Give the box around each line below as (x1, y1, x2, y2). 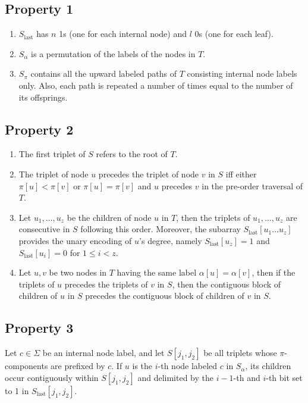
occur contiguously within (5, 371, 99, 383)
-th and (233, 371, 260, 383)
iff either (225, 167, 257, 180)
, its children (245, 360, 291, 372)
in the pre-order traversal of (202, 179, 303, 192)
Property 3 (5, 318, 74, 337)
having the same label (117, 266, 197, 279)
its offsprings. (18, 90, 68, 103)
